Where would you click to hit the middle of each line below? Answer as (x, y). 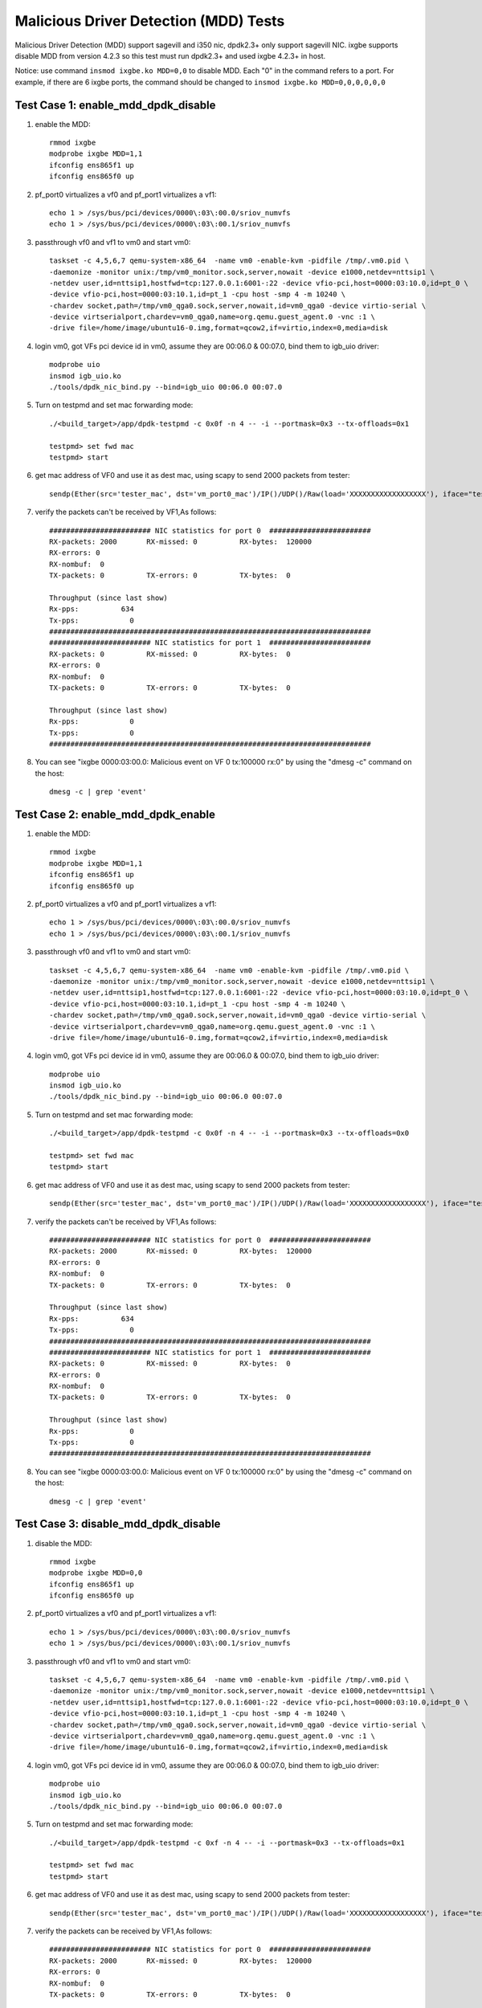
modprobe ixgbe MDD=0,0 (96, 1573)
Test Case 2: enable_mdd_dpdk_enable (115, 814)
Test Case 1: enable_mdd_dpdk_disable (115, 105)
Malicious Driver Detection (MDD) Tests (150, 21)
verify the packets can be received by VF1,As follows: (123, 1931)
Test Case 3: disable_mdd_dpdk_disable (118, 1524)
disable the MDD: (63, 1543)
